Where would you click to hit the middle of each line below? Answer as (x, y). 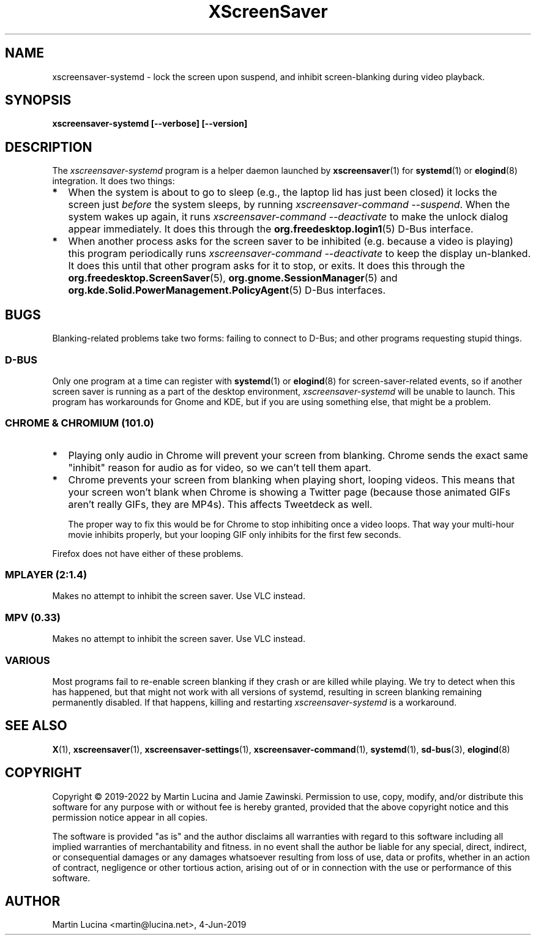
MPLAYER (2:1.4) (46, 575)
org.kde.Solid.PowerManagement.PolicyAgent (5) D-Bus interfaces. (227, 290)
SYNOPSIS (38, 100)
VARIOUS (28, 660)
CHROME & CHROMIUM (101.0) (80, 423)
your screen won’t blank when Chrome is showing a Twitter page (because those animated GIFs (289, 492)
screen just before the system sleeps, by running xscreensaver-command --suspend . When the (289, 205)
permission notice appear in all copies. (130, 817)
